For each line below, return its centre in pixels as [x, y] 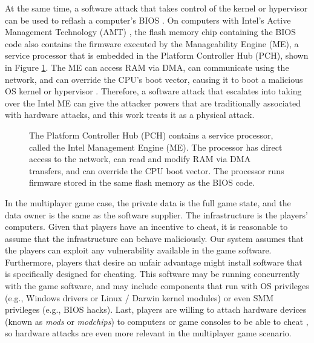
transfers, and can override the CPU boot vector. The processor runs [157, 170]
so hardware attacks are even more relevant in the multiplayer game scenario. [148, 333]
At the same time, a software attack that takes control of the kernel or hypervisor [156, 8]
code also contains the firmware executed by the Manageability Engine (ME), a [152, 43]
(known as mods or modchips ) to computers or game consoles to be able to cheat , [157, 321]
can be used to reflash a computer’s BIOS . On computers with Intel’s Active [148, 20]
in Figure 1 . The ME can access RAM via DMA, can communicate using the [147, 67]
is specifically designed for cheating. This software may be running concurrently [152, 274]
